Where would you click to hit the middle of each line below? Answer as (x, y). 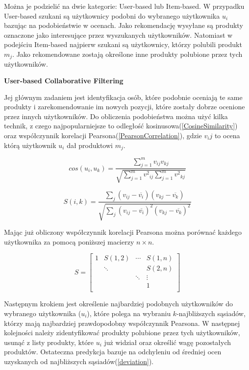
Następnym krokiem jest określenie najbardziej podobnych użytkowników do (119, 304)
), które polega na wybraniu (129, 313)
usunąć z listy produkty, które (49, 342)
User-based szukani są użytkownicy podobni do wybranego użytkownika (112, 15)
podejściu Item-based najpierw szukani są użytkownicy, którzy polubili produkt (123, 44)
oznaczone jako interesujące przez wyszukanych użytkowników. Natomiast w (118, 35)
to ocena (227, 135)
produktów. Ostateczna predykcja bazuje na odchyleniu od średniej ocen (113, 352)
